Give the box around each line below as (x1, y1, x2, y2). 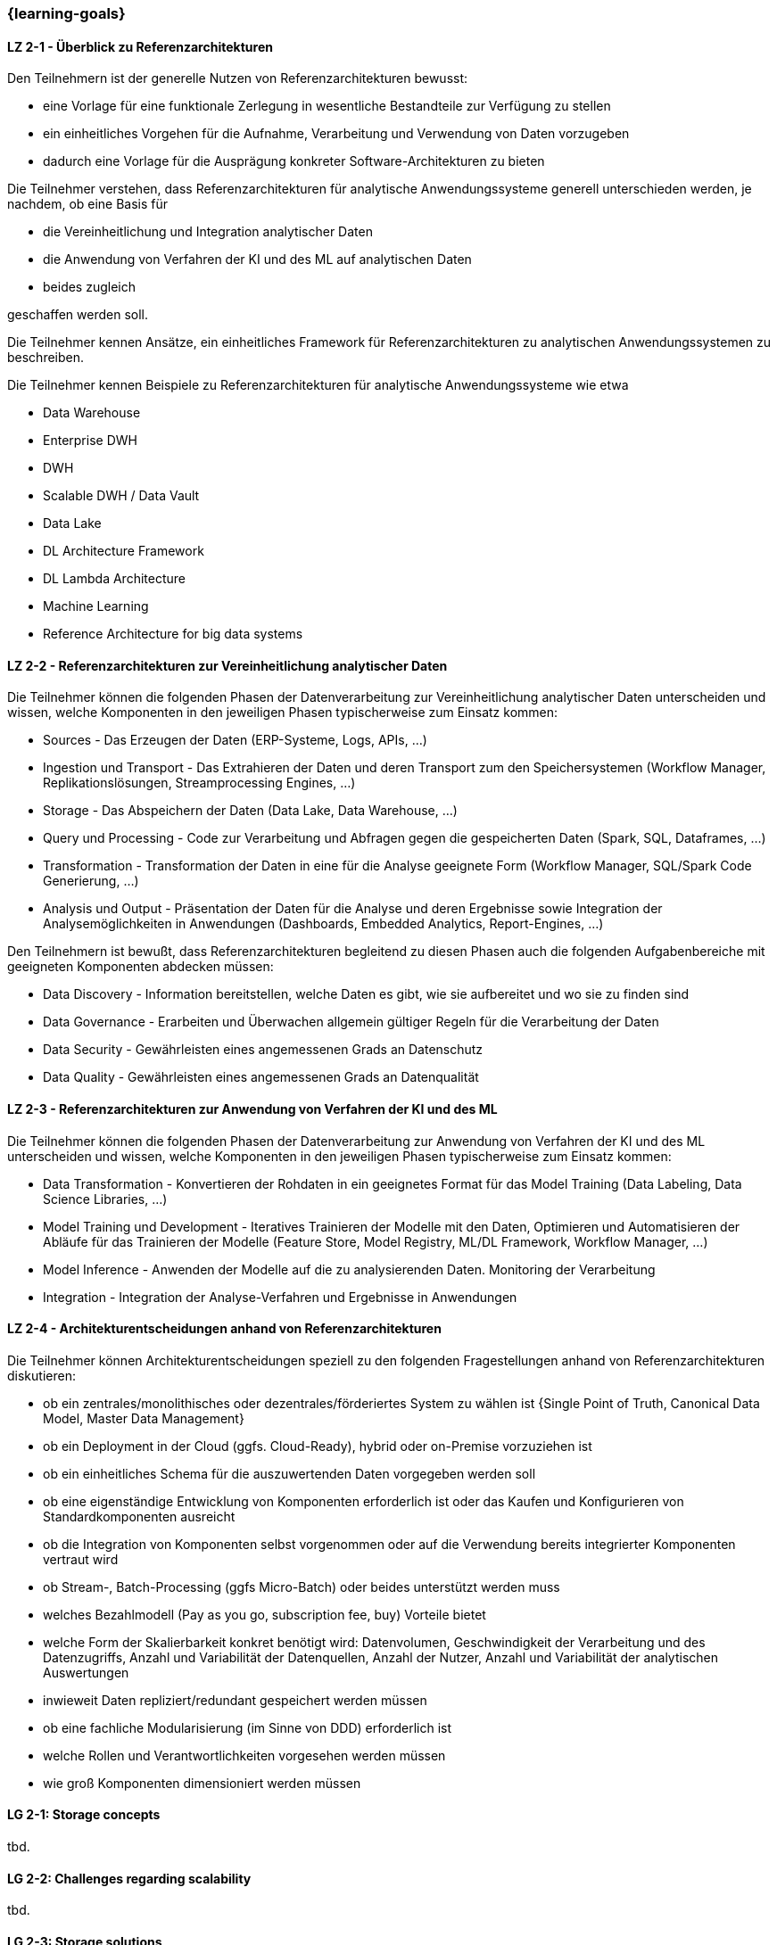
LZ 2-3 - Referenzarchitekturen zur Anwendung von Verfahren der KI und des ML (7, 1101, 498, 1117)
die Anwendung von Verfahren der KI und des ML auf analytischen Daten (43, 251, 472, 268)
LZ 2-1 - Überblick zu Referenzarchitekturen (7, 38, 273, 54)
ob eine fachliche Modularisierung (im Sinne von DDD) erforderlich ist (43, 1719, 452, 1735)
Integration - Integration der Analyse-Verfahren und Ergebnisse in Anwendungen (43, 1289, 517, 1305)
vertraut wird (43, 1551, 119, 1567)
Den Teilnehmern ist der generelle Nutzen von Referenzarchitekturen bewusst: (7, 70, 468, 87)
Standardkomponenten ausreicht (43, 1508, 236, 1524)
